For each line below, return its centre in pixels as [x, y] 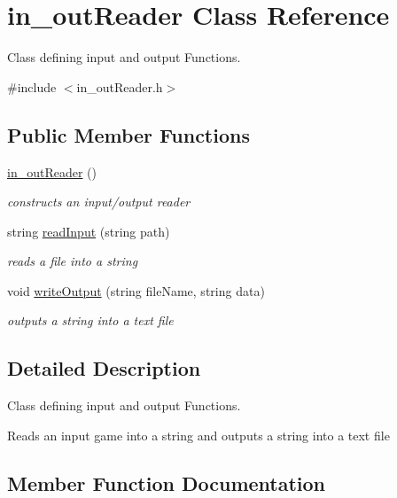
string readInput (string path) [89, 231]
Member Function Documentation [167, 482]
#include [32, 86]
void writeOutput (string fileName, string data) [136, 290]
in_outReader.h [120, 86]
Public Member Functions [128, 134]
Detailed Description [104, 368]
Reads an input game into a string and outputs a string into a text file [198, 435]
